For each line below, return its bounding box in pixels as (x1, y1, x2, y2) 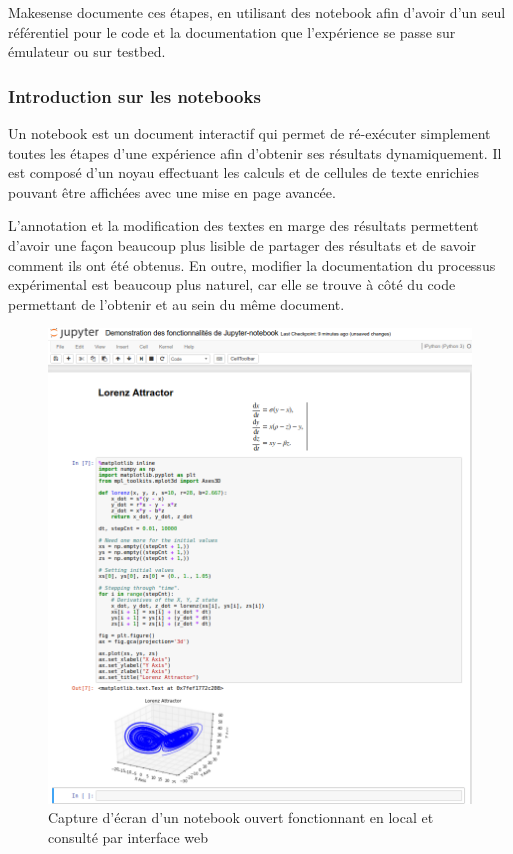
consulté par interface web (48, 827, 208, 848)
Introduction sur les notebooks (8, 83, 261, 108)
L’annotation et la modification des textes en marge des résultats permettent (8, 215, 479, 236)
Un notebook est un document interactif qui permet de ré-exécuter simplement (8, 123, 491, 143)
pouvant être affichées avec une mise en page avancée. (8, 181, 336, 202)
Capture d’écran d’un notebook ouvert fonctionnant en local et (48, 807, 434, 828)
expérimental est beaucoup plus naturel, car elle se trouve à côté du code (8, 274, 456, 295)
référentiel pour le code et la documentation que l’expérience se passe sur (8, 21, 456, 42)
